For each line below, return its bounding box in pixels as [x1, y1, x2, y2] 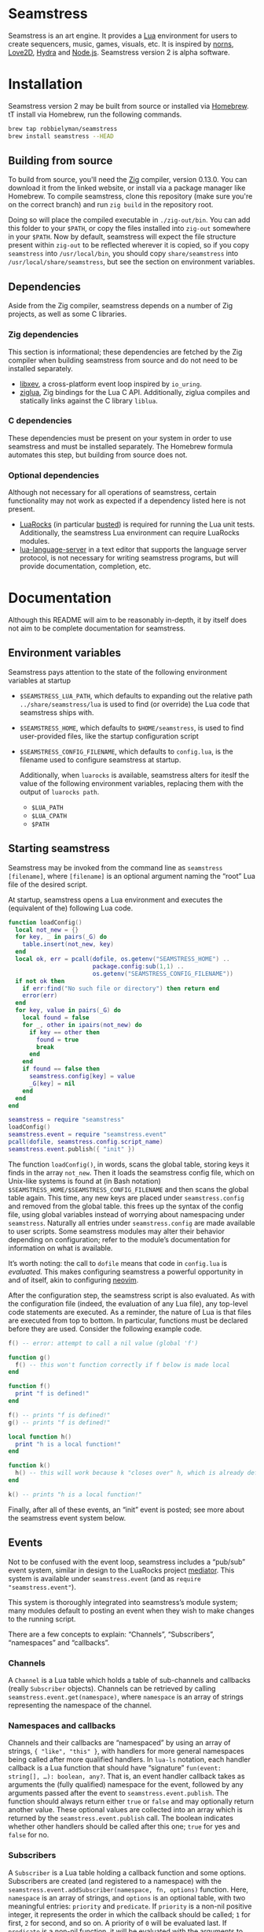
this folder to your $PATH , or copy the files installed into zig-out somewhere [8, 224, 251, 233]
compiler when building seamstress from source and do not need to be [8, 356, 238, 365]
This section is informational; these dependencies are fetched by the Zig [8, 347, 243, 356]
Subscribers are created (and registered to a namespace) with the [8, 1876, 222, 1885]
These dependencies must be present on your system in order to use [8, 433, 232, 442]
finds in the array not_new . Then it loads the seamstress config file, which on [8, 1167, 255, 1177]
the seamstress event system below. [8, 1513, 126, 1522]
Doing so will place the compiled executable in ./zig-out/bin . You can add [8, 215, 251, 225]
